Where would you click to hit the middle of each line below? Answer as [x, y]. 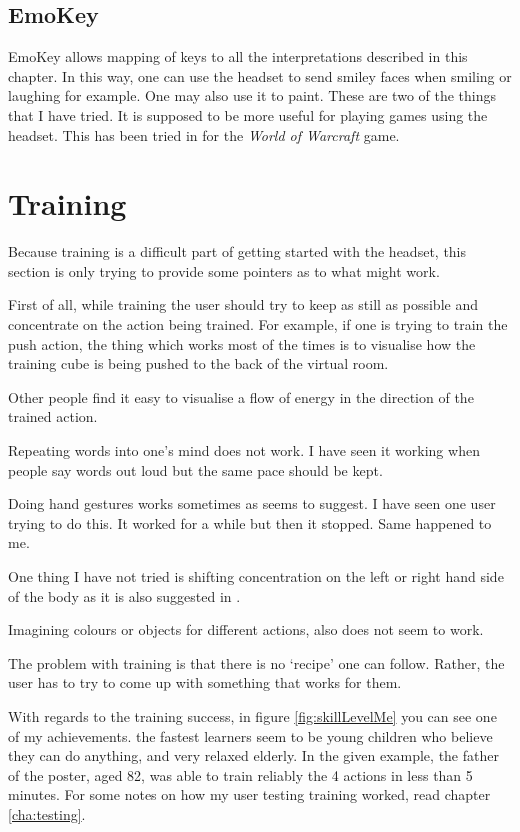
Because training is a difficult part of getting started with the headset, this [237, 251]
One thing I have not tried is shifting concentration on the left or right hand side [256, 576]
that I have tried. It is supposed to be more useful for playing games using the [248, 114]
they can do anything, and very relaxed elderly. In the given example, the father [253, 755]
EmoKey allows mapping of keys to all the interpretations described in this [238, 56]
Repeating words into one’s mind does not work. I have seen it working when [244, 450]
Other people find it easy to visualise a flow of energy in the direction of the [241, 396]
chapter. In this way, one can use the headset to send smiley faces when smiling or [260, 75]
